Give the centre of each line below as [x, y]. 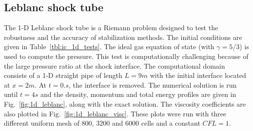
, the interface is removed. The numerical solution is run [153, 84]
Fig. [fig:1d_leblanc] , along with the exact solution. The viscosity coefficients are [125, 103]
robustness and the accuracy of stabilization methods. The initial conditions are [123, 37]
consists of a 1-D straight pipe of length [63, 75]
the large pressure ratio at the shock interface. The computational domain [115, 65]
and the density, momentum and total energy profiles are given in [138, 94]
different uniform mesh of [42, 123]
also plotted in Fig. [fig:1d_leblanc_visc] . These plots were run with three [115, 113]
